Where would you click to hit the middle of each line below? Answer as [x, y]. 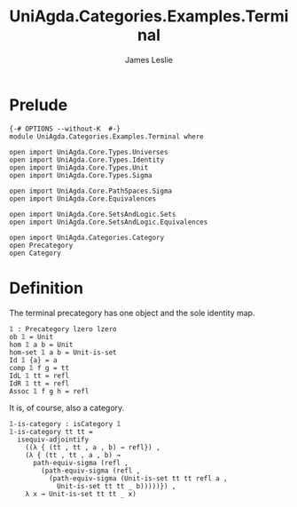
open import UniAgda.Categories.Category [87, 237]
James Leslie [149, 59]
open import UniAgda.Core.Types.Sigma [81, 175]
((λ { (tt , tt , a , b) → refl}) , [93, 447]
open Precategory [41, 245]
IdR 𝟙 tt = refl [39, 384]
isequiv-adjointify [53, 440]
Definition [47, 288]
